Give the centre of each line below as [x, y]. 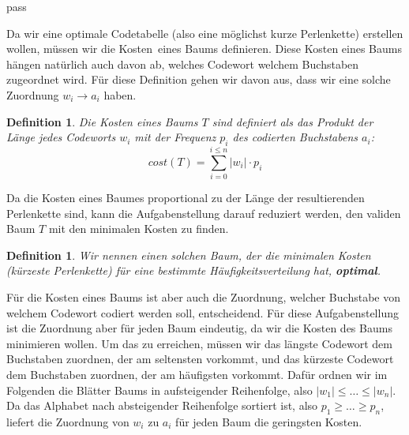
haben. [120, 94]
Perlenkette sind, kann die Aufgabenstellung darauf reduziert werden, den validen [204, 213]
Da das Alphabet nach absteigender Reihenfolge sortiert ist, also [162, 405]
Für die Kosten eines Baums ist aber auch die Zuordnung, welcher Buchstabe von [203, 297]
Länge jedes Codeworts [61, 137]
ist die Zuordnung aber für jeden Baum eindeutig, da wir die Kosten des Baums [199, 328]
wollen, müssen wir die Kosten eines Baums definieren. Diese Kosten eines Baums [204, 49]
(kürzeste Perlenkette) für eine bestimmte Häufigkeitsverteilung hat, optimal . [193, 270]
